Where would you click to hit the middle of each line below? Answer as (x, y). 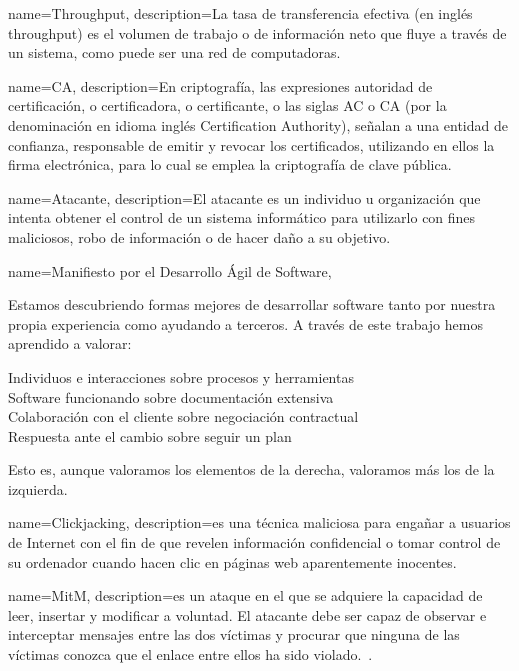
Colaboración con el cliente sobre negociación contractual (183, 416)
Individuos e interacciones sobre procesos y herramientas (181, 376)
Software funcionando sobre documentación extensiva (171, 396)
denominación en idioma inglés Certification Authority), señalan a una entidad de (258, 124)
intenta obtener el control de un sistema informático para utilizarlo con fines (242, 217)
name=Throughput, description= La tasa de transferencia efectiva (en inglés (240, 13)
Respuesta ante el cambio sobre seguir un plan (150, 435)
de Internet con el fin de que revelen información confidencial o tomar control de (254, 542)
